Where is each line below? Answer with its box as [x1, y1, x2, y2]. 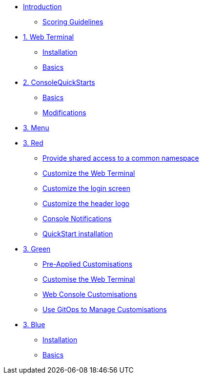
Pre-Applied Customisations [42, 260, 133, 268]
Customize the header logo [42, 199, 130, 208]
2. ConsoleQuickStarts [23, 78, 95, 86]
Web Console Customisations [42, 290, 137, 298]
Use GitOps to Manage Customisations [42, 305, 167, 314]
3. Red [23, 139, 43, 147]
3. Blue [23, 320, 45, 329]
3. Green [23, 245, 51, 253]
